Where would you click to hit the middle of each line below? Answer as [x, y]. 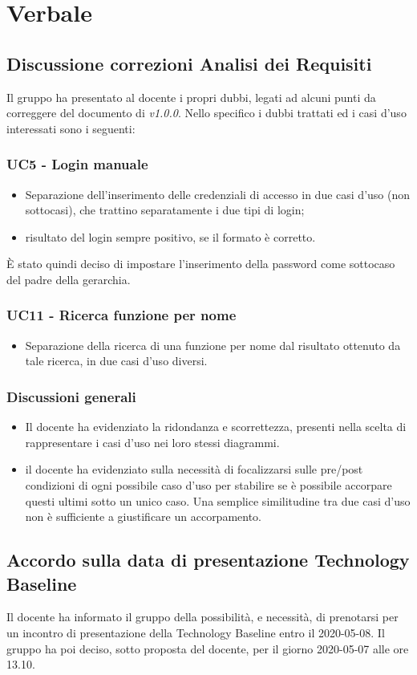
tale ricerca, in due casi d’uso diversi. [116, 361]
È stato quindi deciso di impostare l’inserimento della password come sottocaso [201, 264]
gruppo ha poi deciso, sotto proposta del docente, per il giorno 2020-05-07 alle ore [208, 648]
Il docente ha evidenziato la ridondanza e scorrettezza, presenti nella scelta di [216, 427]
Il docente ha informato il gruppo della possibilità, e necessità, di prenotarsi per [202, 617]
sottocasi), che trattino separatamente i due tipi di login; [165, 210]
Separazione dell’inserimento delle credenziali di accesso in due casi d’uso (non [218, 194]
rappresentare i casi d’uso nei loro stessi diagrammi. [152, 442]
